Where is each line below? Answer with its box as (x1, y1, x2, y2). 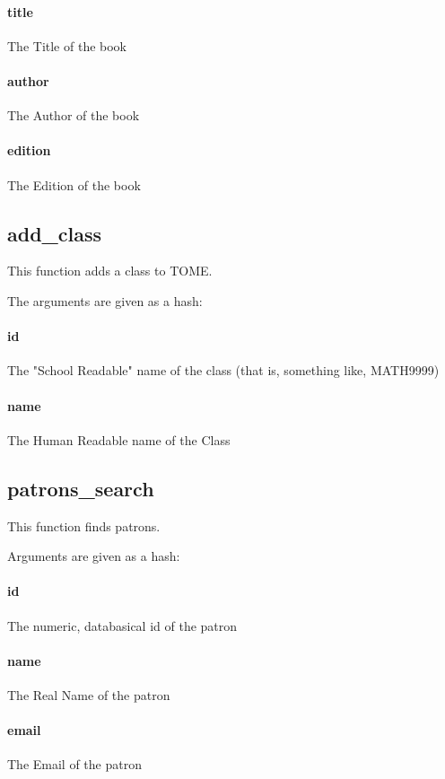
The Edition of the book (7, 175, 141, 194)
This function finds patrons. (7, 516, 161, 535)
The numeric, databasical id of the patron (7, 616, 238, 635)
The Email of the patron (7, 755, 142, 774)
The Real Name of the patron (7, 685, 170, 704)
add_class (7, 219, 102, 247)
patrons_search (7, 474, 154, 502)
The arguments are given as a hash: (7, 291, 203, 310)
